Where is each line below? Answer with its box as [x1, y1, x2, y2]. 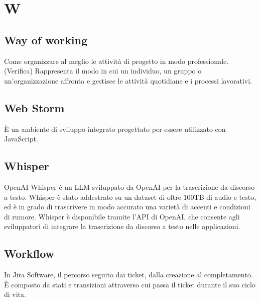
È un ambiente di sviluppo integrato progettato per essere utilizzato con [4, 123, 226, 134]
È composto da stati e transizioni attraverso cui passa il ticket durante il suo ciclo [4, 279, 255, 289]
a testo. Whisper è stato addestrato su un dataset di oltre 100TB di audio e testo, [4, 191, 256, 202]
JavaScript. [4, 133, 38, 144]
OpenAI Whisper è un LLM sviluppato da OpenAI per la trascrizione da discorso [4, 181, 255, 192]
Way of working [4, 32, 88, 47]
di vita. [4, 289, 26, 299]
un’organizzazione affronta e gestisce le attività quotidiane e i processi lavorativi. [4, 75, 252, 86]
